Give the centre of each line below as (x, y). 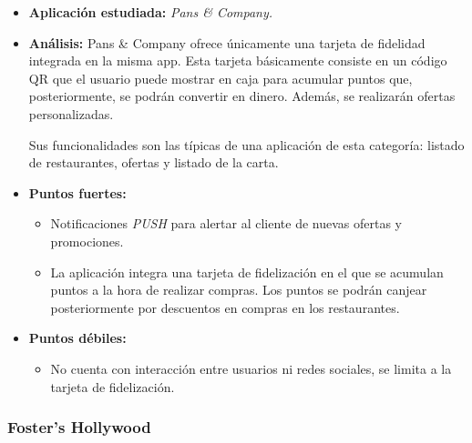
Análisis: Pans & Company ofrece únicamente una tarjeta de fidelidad (227, 42)
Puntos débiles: (77, 338)
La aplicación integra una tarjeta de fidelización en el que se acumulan (247, 272)
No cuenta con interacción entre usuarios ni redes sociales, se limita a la (251, 368)
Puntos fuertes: (77, 192)
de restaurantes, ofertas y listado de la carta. (154, 162)
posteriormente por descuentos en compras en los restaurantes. (225, 307)
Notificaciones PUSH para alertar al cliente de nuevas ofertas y (226, 223)
